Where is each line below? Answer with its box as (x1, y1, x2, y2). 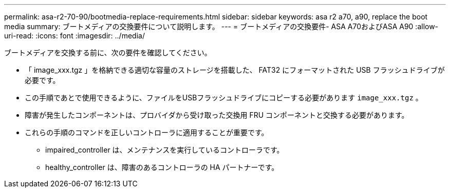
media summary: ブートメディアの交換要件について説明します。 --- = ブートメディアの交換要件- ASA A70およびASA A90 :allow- (4, 22, 439, 31)
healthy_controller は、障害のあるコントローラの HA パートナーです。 (45, 163, 279, 172)
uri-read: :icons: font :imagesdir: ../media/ (4, 31, 145, 40)
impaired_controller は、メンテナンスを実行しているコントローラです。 (45, 145, 284, 154)
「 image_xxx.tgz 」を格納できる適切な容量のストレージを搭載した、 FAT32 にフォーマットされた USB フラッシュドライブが (25, 66, 445, 74)
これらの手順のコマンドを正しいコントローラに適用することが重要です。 (25, 128, 269, 137)
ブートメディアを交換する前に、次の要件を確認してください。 (4, 48, 212, 57)
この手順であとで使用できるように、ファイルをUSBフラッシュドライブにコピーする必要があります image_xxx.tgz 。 (25, 93, 423, 102)
